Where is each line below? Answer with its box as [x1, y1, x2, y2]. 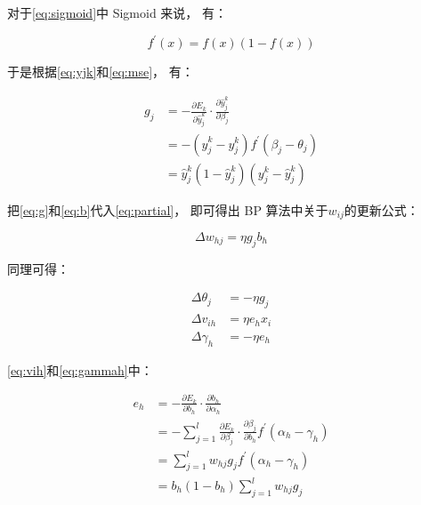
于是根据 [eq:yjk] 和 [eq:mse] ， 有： [7, 62, 194, 81]
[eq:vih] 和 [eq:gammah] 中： [7, 360, 153, 379]
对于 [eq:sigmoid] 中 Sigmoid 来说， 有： [7, 4, 228, 21]
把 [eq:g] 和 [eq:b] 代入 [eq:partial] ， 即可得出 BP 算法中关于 [7, 200, 328, 219]
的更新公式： [344, 200, 419, 219]
